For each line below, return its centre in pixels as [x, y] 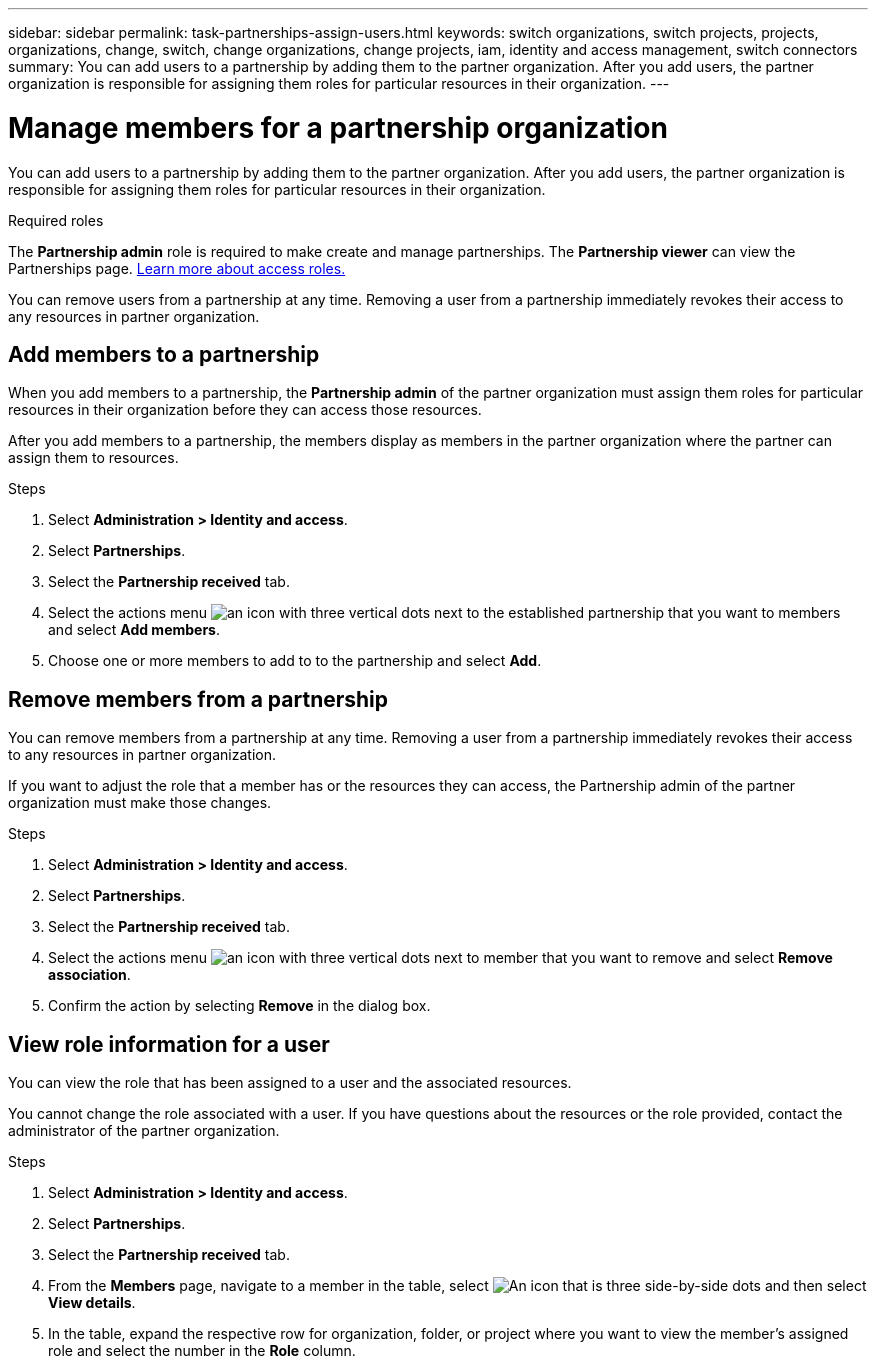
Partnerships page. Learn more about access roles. [177, 268]
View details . [92, 1303]
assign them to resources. [93, 458]
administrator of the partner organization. [144, 1131]
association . [89, 975]
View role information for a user [169, 1044]
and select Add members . [134, 630]
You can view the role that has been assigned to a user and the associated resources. [290, 1083]
